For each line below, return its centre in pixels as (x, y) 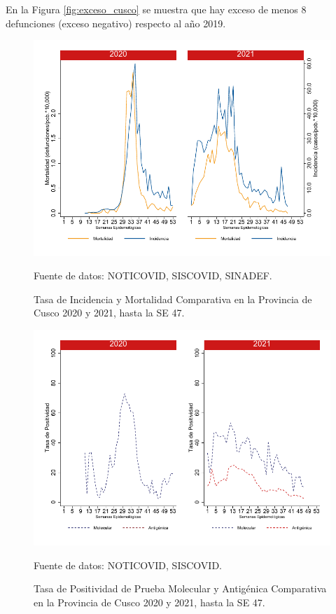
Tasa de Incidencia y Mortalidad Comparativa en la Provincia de (173, 299)
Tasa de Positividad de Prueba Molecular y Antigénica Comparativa (180, 588)
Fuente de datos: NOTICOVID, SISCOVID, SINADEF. (153, 275)
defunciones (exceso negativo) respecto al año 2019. (116, 23)
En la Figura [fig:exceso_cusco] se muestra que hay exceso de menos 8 (156, 9)
